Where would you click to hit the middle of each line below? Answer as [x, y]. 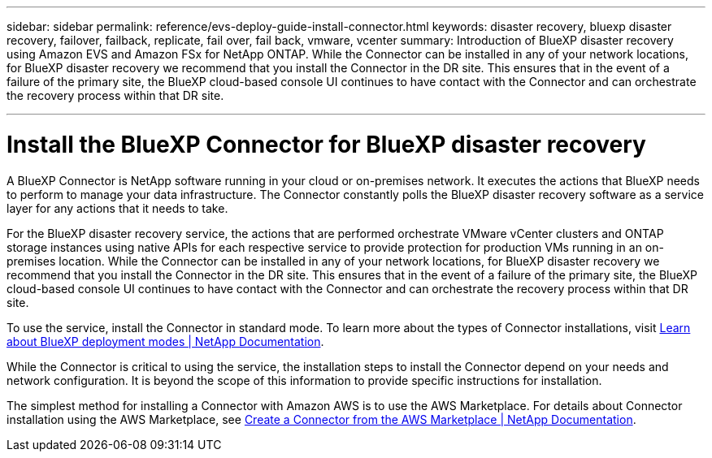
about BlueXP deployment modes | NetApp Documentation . [165, 341]
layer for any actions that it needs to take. [117, 208]
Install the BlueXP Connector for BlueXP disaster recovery [326, 144]
